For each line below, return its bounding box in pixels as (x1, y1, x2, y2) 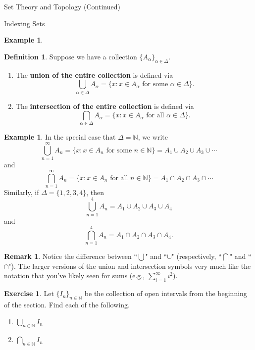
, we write (138, 132, 168, 142)
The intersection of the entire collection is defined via (15, 100, 194, 111)
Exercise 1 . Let (4, 288, 54, 299)
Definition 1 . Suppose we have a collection (4, 51, 137, 61)
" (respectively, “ (171, 251, 222, 261)
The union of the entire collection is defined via (15, 69, 173, 80)
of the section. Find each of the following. (4, 300, 130, 310)
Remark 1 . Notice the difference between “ (4, 251, 138, 261)
